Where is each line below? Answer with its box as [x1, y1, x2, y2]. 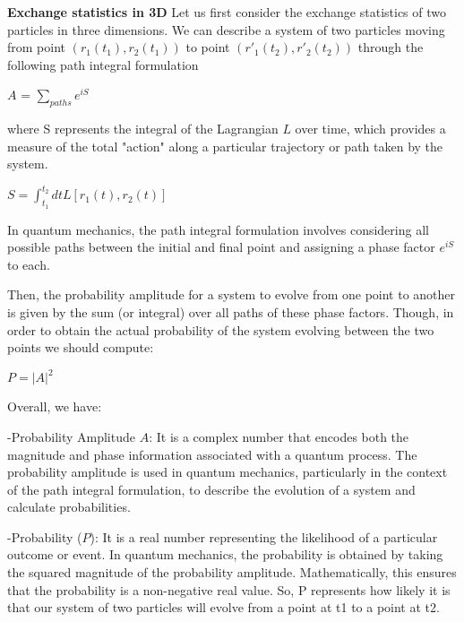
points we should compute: [7, 338, 154, 357]
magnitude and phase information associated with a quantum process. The [7, 445, 417, 463]
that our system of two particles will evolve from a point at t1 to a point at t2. [7, 598, 440, 617]
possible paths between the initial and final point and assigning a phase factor [7, 238, 435, 256]
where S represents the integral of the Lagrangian [7, 119, 279, 138]
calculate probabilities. [7, 497, 131, 516]
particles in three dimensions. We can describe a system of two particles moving [7, 20, 445, 39]
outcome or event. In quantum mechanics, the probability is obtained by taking [7, 545, 443, 564]
